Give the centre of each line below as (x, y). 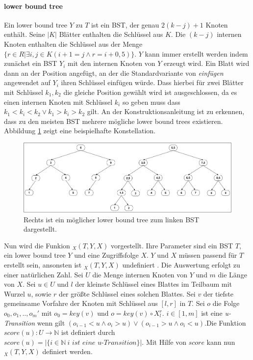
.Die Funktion (225, 322)
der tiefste (218, 293)
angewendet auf (27, 82)
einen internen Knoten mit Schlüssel (58, 102)
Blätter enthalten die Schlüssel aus (111, 34)
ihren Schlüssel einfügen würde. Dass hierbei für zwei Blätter (152, 82)
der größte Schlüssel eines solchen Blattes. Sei (127, 293)
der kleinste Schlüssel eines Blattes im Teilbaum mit (153, 284)
